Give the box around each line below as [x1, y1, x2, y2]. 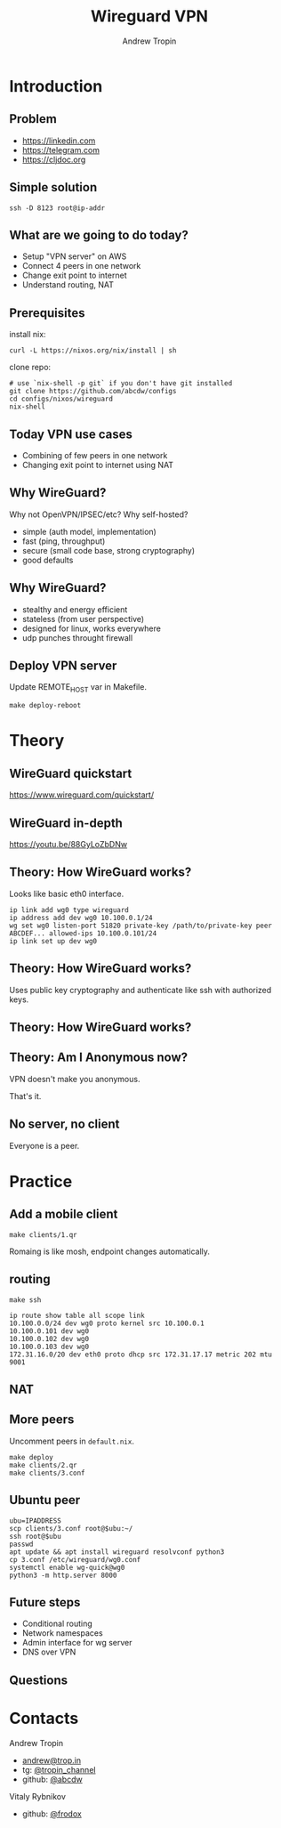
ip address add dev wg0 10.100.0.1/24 [9, 913, 153, 922]
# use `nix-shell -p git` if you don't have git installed [9, 379, 233, 388]
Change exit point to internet [21, 270, 127, 281]
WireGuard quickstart [9, 765, 132, 781]
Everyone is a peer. [9, 1140, 80, 1151]
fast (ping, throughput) [21, 536, 106, 546]
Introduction [9, 76, 103, 96]
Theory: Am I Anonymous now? [9, 1050, 189, 1065]
